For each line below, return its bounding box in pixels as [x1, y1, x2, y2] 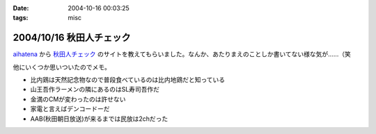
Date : [13, 4, 29, 12]
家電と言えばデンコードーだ [30, 105, 110, 113]
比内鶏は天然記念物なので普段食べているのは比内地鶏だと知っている [30, 76, 226, 84]
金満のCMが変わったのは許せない [30, 94, 126, 103]
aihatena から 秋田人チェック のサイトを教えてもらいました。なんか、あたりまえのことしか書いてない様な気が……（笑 [13, 50, 352, 58]
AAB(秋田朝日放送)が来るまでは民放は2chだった [30, 115, 169, 123]
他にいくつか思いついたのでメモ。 [13, 62, 111, 71]
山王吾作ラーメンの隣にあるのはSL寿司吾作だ [30, 85, 160, 94]
